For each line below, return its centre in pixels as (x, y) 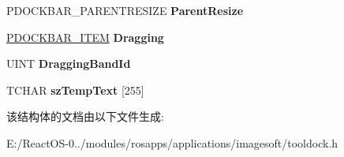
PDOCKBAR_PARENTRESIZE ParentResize (125, 10)
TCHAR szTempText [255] (75, 90)
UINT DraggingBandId (69, 64)
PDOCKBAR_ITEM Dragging (85, 37)
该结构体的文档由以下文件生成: (85, 116)
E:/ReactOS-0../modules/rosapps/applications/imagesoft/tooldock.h (172, 142)
